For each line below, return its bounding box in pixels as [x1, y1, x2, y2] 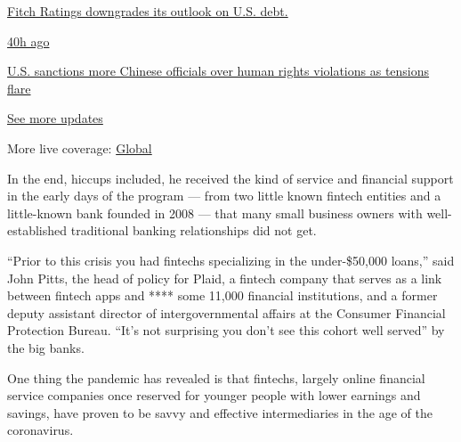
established [7, 221, 68, 240]
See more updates [7, 109, 103, 127]
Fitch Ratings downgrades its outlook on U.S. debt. [7, 2, 288, 20]
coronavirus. [7, 421, 74, 439]
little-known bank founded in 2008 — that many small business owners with [7, 203, 423, 222]
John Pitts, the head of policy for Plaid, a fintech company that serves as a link [7, 268, 442, 287]
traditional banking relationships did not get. [70, 221, 317, 240]
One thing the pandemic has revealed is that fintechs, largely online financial [7, 368, 425, 387]
